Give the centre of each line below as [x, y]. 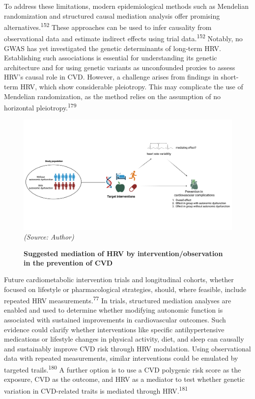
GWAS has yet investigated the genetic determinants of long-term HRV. [113, 48]
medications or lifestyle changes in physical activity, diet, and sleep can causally [124, 339]
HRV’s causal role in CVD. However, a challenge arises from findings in [111, 77]
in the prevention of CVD [68, 263]
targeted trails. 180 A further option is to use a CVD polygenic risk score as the [123, 369]
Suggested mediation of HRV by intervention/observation [123, 253]
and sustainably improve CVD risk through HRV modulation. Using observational [127, 348]
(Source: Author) [49, 237]
